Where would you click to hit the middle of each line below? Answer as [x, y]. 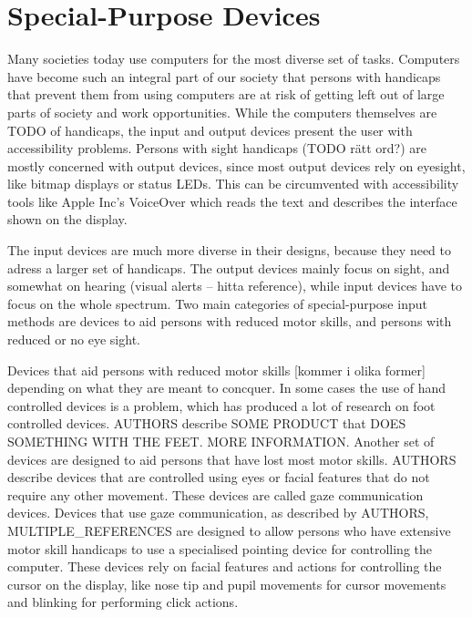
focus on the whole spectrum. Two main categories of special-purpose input [217, 303]
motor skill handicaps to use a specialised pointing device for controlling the [220, 548]
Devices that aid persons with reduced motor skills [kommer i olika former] [216, 370]
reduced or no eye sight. [74, 339]
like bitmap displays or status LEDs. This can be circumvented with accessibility [233, 184]
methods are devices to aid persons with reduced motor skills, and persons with [230, 321]
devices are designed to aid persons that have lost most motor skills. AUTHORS [232, 459]
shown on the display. [67, 219]
